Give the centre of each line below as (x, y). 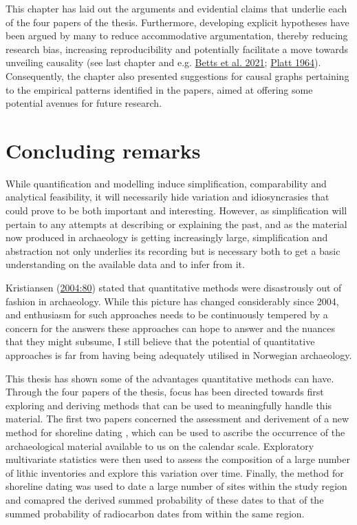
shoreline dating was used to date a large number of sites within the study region (176, 486)
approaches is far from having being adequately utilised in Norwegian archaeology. (179, 355)
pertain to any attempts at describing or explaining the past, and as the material (176, 224)
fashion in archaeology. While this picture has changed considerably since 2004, (172, 301)
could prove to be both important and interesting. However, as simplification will (176, 210)
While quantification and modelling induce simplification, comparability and (166, 183)
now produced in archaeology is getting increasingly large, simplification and (167, 237)
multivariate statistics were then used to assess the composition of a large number (178, 459)
